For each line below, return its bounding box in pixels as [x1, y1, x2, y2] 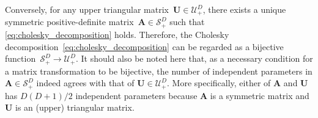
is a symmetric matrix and [210, 89, 309, 101]
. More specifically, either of [167, 76, 271, 89]
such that [169, 15, 205, 28]
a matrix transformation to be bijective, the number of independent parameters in [5, 64, 312, 77]
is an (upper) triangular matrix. [15, 101, 135, 114]
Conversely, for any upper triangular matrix [5, 3, 169, 15]
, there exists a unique [202, 3, 286, 15]
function [5, 52, 36, 65]
